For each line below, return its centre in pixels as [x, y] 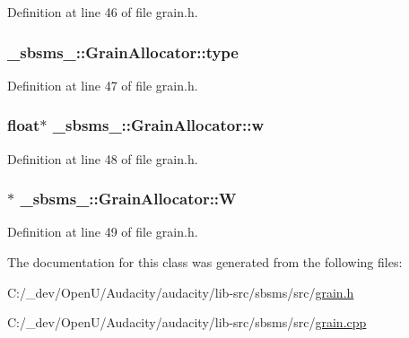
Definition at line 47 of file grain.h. [103, 85]
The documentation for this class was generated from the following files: [205, 262]
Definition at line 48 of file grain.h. [103, 158]
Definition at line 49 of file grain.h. [103, 232]
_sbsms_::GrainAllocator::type [123, 52]
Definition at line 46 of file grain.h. [103, 12]
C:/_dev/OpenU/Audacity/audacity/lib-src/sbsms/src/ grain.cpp [187, 322]
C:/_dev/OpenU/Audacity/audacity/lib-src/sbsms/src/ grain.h [181, 292]
